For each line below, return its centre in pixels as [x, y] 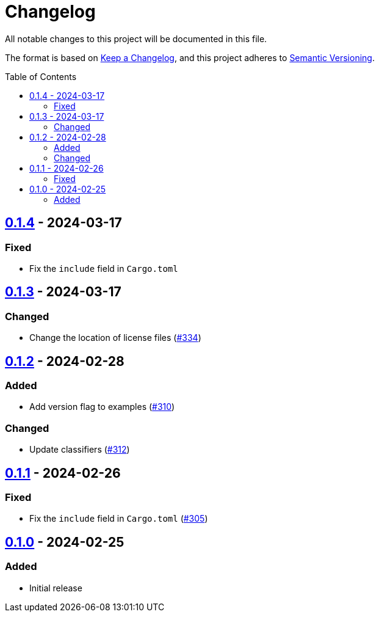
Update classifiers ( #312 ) [80, 450]
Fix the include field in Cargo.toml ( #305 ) [119, 519]
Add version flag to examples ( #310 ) [102, 407]
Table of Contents [41, 76]
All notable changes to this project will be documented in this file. [136, 38]
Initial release [56, 588]
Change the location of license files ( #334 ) [115, 338]
